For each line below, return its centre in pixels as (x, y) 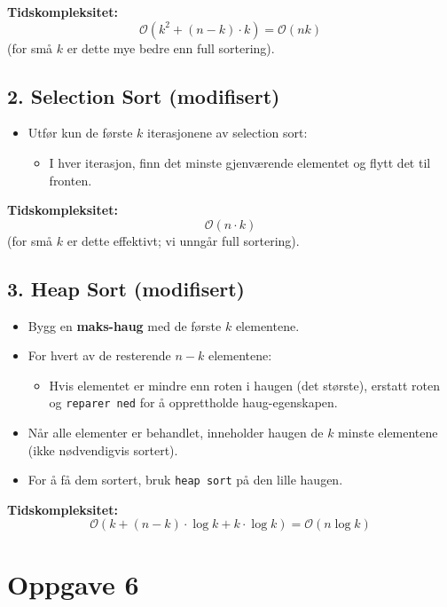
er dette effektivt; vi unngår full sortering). (183, 240)
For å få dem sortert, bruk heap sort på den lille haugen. (185, 480)
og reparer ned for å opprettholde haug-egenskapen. (193, 402)
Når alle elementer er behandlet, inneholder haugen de (176, 432)
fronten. (71, 180)
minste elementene (388, 432)
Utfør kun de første (80, 133)
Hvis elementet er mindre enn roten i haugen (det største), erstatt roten (244, 385)
